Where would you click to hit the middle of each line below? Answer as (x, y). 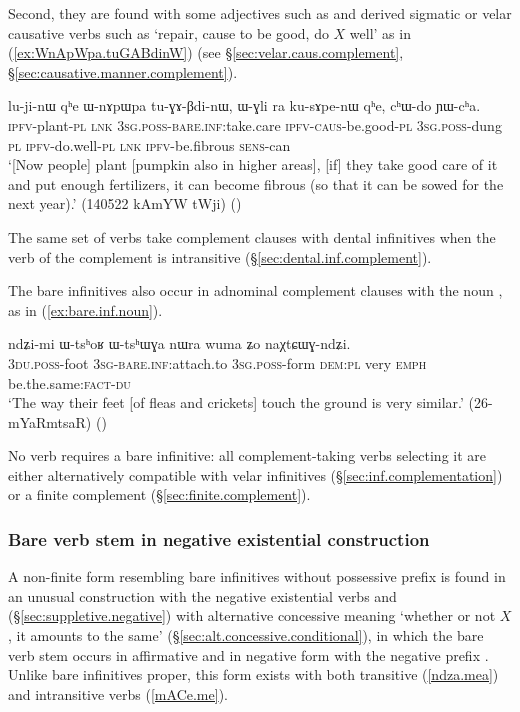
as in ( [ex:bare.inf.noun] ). (85, 309)
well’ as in (380, 32)
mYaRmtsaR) (50, 421)
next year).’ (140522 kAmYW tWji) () (125, 203)
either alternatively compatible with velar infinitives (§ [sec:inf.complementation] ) (255, 474)
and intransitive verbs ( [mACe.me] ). (118, 693)
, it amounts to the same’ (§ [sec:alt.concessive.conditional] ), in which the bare (246, 635)
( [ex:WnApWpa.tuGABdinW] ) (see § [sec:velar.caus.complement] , (206, 52)
